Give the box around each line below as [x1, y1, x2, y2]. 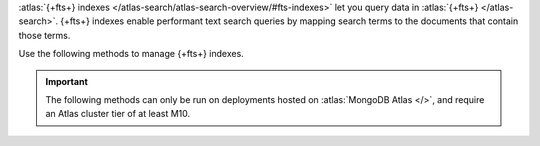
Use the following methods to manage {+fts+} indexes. [18, 48, 244, 60]
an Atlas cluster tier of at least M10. [45, 108, 191, 120]
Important [45, 75, 89, 87]
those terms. [18, 29, 71, 41]
